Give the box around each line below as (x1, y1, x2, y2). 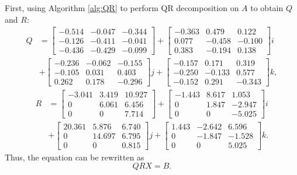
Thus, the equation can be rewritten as (5, 150, 144, 163)
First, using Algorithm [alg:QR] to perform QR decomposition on (5, 2, 239, 13)
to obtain (250, 2, 284, 13)
